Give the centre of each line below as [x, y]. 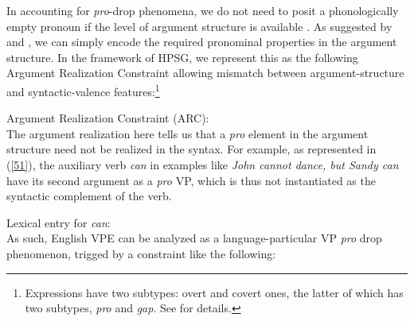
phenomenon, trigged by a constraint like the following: [141, 253]
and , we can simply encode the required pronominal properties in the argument [202, 42]
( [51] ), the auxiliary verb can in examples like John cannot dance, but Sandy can [203, 164]
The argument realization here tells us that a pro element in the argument [187, 133]
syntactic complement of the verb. [89, 196]
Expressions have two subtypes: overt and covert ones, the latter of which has [214, 292]
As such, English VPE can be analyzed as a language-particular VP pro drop [194, 238]
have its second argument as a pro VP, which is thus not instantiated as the [191, 180]
